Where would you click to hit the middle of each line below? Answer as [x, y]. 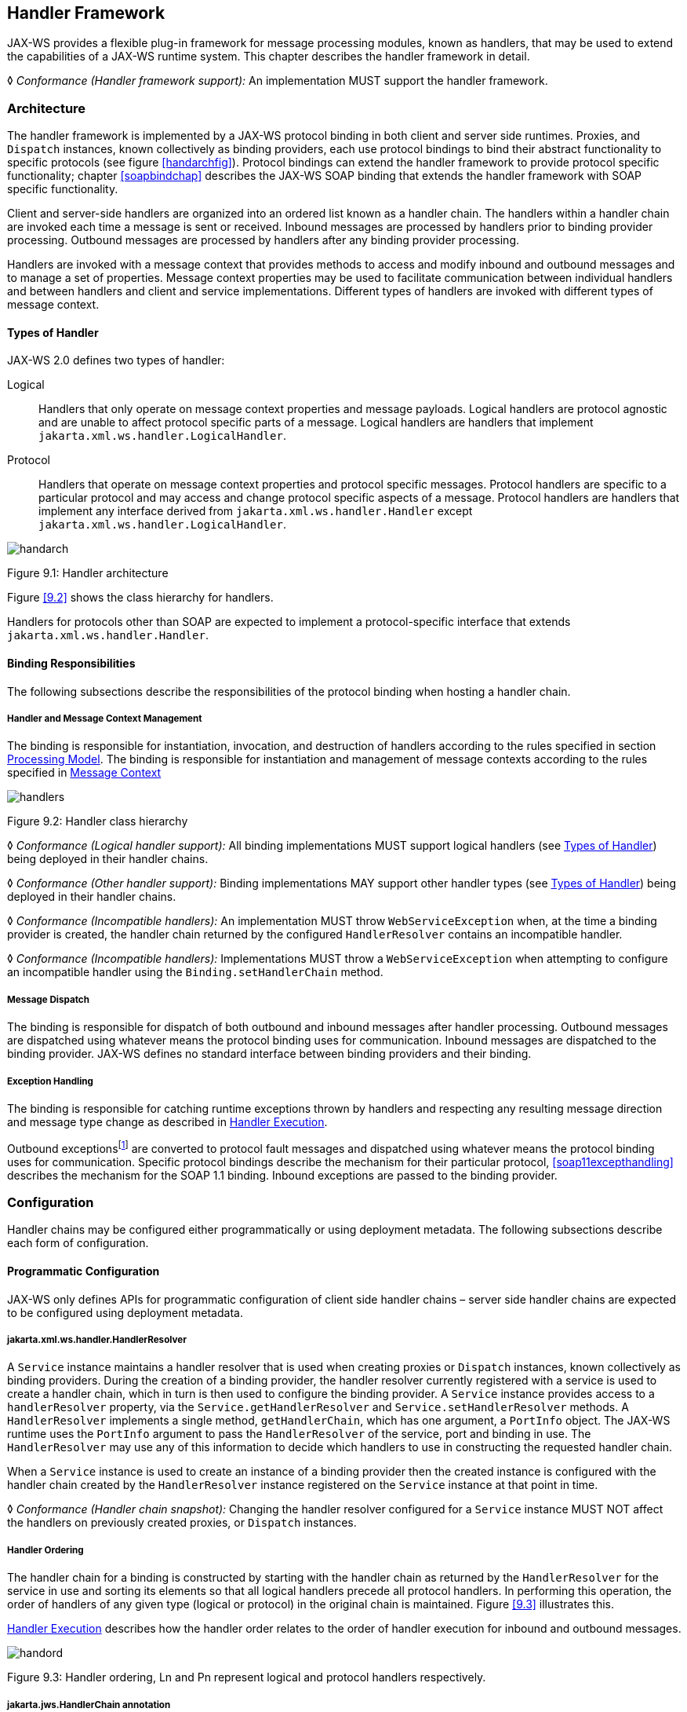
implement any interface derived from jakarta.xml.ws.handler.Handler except [256, 511]
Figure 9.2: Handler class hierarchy [98, 821]
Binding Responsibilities [71, 663]
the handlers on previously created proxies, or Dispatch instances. [182, 1523]
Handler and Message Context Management [105, 719]
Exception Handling [50, 1081]
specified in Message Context [84, 773]
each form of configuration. [78, 1243]
